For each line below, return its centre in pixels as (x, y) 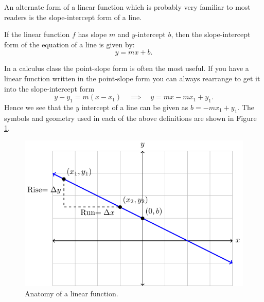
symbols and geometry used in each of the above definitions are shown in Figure (130, 118)
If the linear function (37, 34)
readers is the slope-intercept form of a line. (73, 17)
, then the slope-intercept (211, 34)
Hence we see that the (39, 107)
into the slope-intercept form (49, 88)
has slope (92, 34)
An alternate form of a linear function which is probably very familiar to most (127, 7)
